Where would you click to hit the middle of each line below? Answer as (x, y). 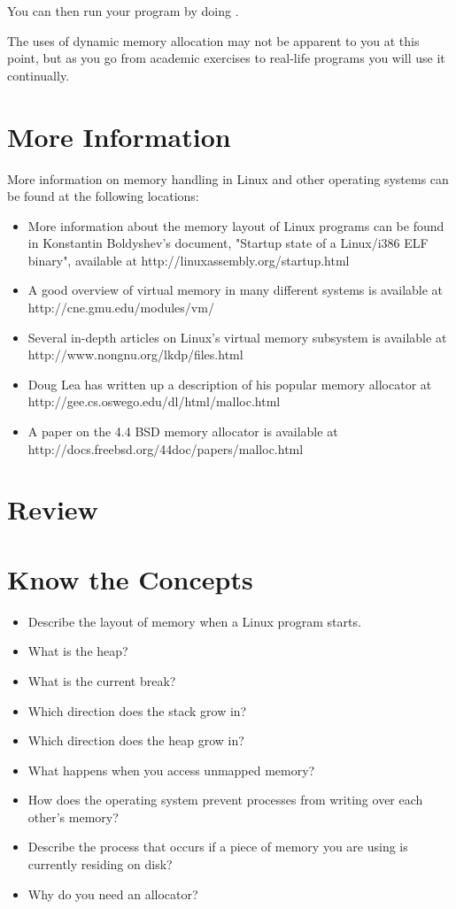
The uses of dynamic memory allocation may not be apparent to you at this (213, 40)
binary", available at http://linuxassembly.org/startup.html (189, 260)
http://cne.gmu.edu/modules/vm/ (121, 308)
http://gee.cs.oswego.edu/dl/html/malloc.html (154, 401)
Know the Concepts (130, 578)
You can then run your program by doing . (123, 11)
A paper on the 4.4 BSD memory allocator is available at (183, 431)
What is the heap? (78, 651)
